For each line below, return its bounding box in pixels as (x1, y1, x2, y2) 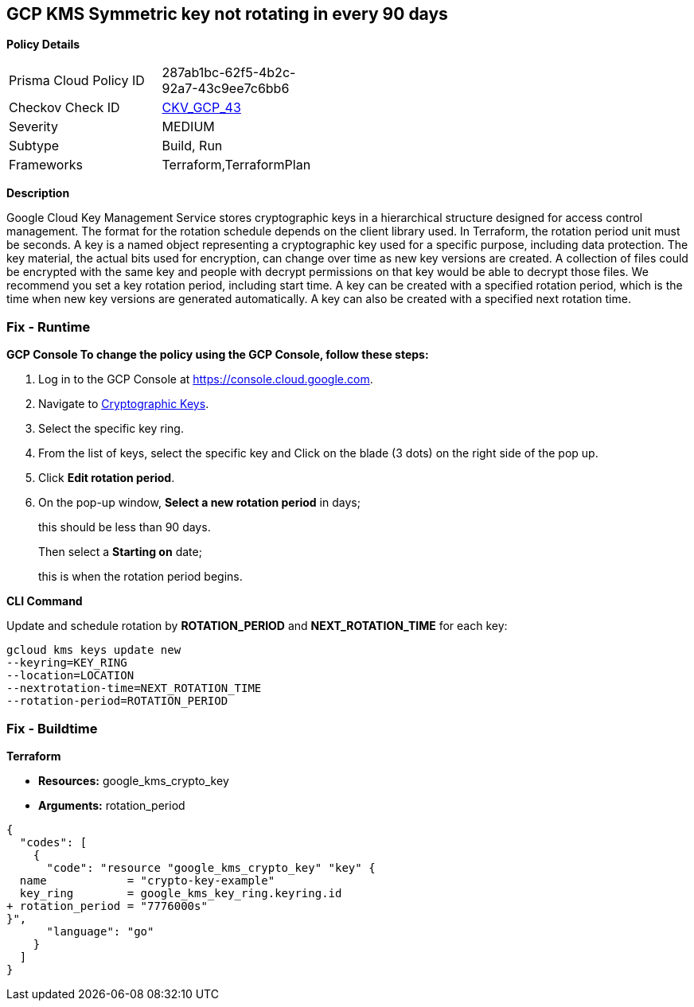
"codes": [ (19, 835, 88, 849)
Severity (9, 119, 58, 135)
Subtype (9, 138, 60, 154)
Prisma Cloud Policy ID (9, 72, 145, 89)
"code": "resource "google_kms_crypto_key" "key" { (46, 861, 376, 874)
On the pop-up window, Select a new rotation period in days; (38, 496, 361, 510)
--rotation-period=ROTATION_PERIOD (6, 694, 228, 708)
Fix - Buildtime (6, 720, 98, 737)
